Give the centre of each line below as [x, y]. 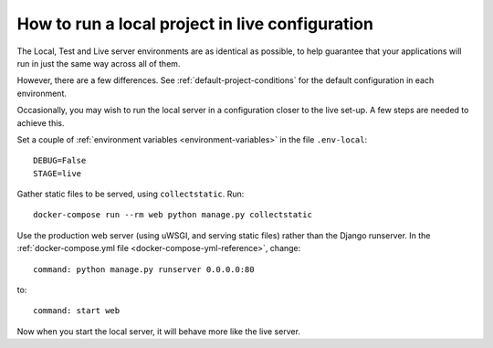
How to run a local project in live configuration [195, 24]
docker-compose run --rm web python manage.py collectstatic [173, 215]
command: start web [77, 311]
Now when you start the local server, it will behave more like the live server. [159, 331]
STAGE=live [58, 173]
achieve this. [41, 122]
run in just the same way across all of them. [99, 63]
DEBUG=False [60, 161]
